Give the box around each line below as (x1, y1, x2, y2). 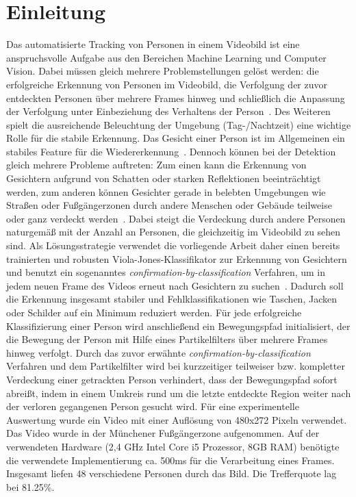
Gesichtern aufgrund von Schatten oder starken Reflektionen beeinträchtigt (6, 171, 321, 186)
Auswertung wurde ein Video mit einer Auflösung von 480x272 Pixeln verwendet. (6, 412, 347, 426)
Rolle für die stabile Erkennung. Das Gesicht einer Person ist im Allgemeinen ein (6, 131, 345, 145)
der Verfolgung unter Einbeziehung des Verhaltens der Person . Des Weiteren (6, 104, 331, 118)
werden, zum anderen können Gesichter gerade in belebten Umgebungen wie (6, 184, 326, 199)
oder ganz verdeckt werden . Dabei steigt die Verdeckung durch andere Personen (6, 211, 346, 225)
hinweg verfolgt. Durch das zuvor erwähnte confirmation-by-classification (6, 345, 311, 359)
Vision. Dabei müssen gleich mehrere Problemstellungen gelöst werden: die (6, 64, 319, 78)
